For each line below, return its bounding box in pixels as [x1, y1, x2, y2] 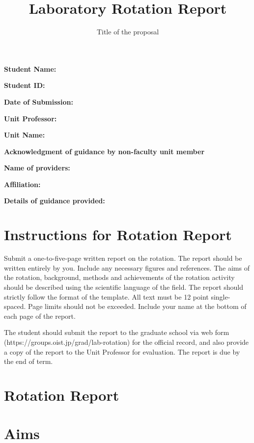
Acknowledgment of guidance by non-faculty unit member [4, 146, 205, 156]
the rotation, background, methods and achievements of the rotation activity [4, 272, 235, 282]
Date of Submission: [4, 96, 73, 107]
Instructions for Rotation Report [4, 224, 232, 245]
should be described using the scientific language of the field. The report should [4, 281, 244, 292]
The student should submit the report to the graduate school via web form [4, 327, 229, 337]
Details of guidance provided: [4, 195, 105, 206]
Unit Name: [4, 130, 45, 140]
